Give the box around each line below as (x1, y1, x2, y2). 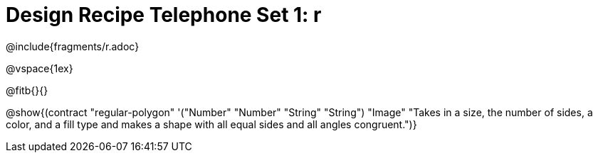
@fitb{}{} (6, 84, 48, 96)
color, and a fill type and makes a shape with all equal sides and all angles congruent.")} (6, 118, 417, 130)
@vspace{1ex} (6, 62, 73, 74)
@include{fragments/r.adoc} (6, 40, 140, 52)
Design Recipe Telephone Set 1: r (6, 3, 322, 27)
